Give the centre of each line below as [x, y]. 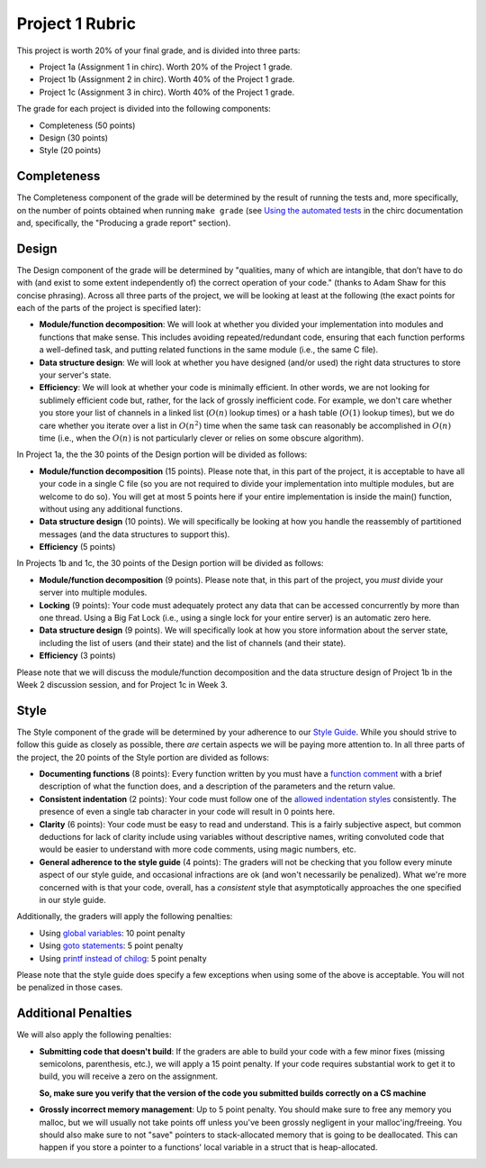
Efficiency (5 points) [77, 547]
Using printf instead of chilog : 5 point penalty [123, 958]
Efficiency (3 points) [77, 656]
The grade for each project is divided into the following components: [144, 109]
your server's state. [75, 375]
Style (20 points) [70, 151]
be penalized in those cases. [70, 988]
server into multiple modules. [93, 593]
